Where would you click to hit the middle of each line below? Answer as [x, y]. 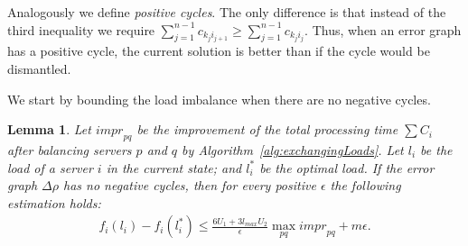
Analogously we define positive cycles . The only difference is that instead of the [227, 12]
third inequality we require [81, 29]
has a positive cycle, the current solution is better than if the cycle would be [219, 51]
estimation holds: [54, 202]
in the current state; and [174, 167]
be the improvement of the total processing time [267, 129]
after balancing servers [70, 149]
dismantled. [39, 68]
